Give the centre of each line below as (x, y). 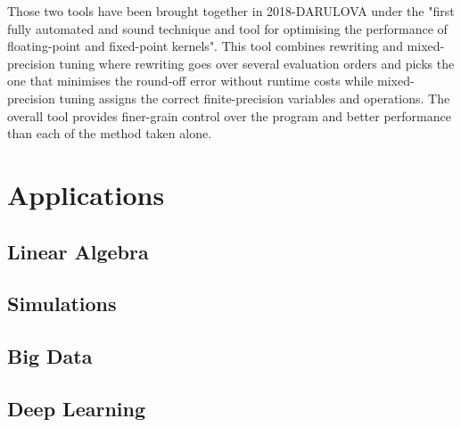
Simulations (62, 304)
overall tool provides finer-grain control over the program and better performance (229, 115)
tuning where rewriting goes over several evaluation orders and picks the (257, 63)
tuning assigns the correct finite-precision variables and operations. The (255, 98)
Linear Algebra (78, 251)
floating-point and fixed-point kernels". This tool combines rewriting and (205, 46)
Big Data (50, 356)
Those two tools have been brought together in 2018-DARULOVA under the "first (231, 11)
